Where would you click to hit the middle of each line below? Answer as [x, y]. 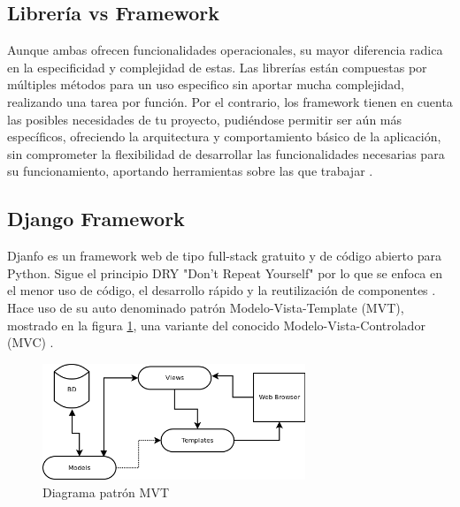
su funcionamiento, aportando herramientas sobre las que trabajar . [190, 171]
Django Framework [96, 219]
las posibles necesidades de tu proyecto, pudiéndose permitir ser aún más [205, 119]
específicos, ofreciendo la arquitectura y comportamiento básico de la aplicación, [224, 136]
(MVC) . [31, 342]
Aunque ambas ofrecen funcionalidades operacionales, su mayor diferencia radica [225, 50]
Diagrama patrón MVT [106, 492]
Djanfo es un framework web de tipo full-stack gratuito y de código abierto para [224, 256]
